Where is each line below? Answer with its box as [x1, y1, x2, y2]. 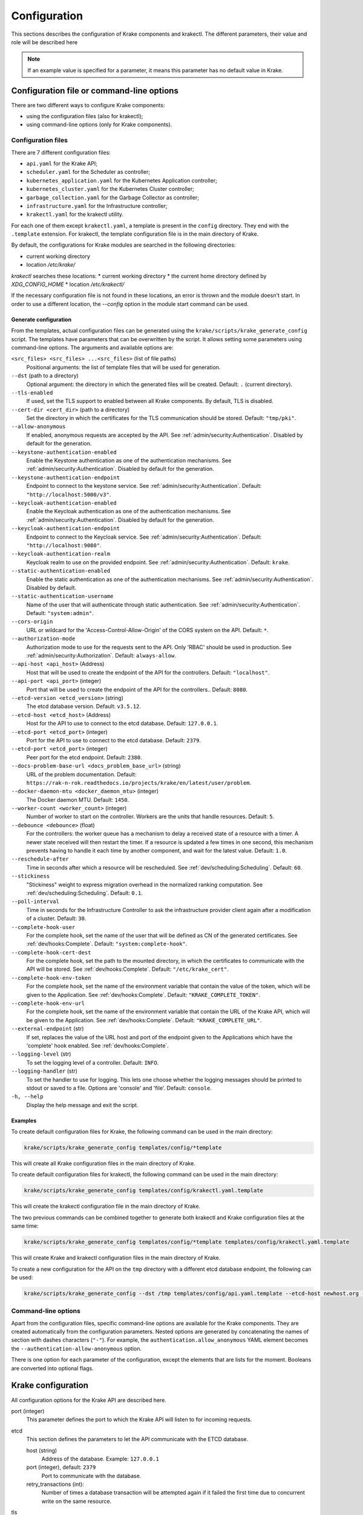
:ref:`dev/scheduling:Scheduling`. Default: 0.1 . [26, 889, 143, 896]
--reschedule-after [11, 856, 69, 863]
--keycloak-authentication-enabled [11, 500, 117, 506]
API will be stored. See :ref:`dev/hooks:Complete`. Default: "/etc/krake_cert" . [26, 965, 229, 973]
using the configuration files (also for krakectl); [26, 113, 143, 120]
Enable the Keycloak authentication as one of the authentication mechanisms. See [26, 508, 231, 515]
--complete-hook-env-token [11, 974, 91, 981]
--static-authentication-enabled [11, 567, 111, 574]
